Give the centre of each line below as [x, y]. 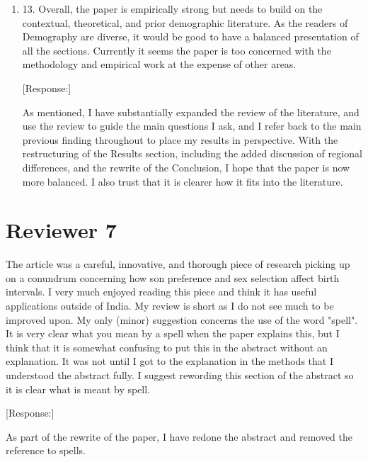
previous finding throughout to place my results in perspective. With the [180, 139]
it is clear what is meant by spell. [78, 389]
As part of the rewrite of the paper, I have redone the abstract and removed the [179, 436]
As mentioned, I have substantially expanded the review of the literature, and [191, 112]
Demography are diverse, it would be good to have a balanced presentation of [190, 36]
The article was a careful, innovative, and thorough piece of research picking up [178, 264]
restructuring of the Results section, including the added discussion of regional [192, 153]
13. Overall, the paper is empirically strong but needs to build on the [172, 9]
